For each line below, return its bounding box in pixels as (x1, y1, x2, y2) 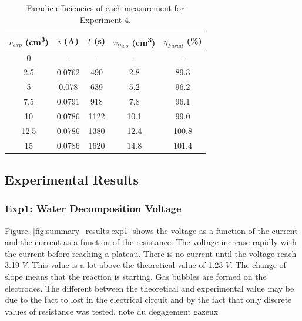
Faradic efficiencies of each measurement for (26, 2, 184, 14)
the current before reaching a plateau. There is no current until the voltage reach (5, 247, 297, 259)
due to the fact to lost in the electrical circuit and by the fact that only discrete (5, 293, 292, 306)
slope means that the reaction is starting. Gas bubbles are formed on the (5, 270, 267, 283)
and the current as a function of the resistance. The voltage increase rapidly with (5, 236, 297, 248)
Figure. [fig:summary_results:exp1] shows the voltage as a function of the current (5, 224, 298, 236)
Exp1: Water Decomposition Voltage (5, 201, 182, 216)
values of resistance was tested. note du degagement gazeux (5, 305, 219, 317)
